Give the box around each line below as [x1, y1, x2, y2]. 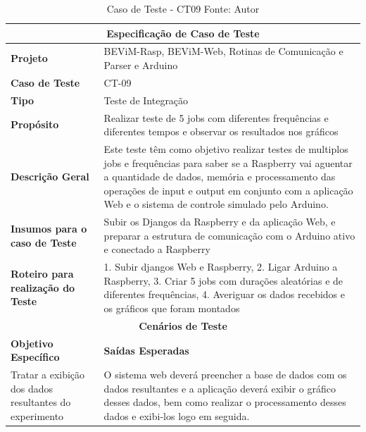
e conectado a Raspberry [103, 242, 210, 257]
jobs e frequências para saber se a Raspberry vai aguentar [103, 155, 353, 170]
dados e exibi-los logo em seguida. [103, 408, 250, 423]
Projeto [11, 51, 48, 66]
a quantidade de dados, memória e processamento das [103, 169, 336, 184]
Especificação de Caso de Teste [106, 25, 260, 40]
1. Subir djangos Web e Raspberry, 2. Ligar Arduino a [103, 259, 338, 274]
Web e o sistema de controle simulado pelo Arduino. [103, 197, 329, 211]
